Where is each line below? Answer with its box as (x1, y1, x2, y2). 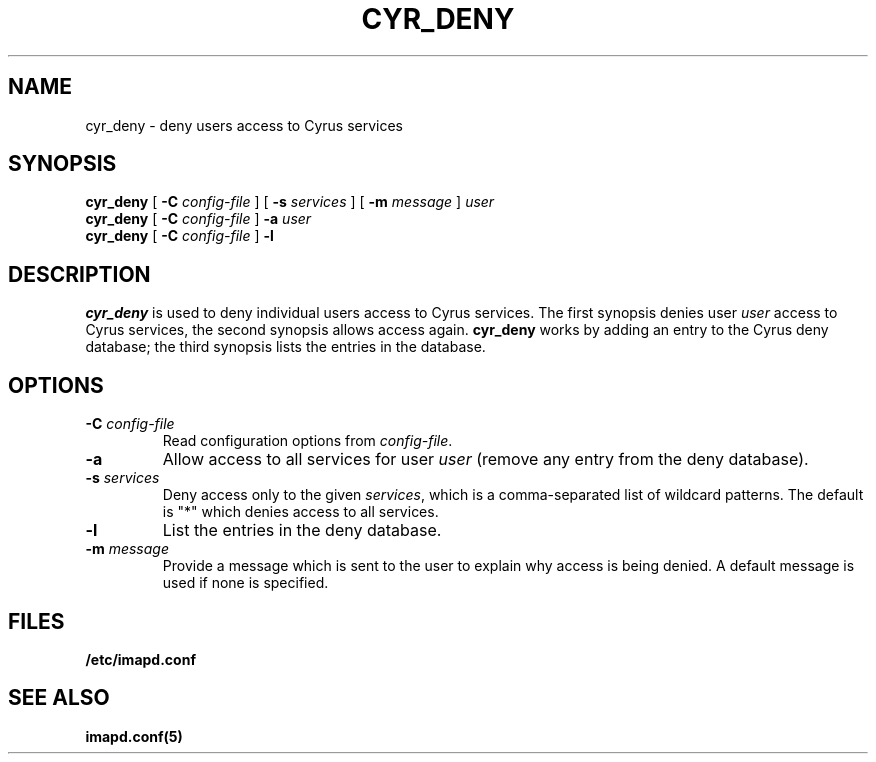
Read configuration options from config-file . (162, 432, 453, 450)
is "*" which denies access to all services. (162, 503, 439, 521)
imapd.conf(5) (85, 727, 183, 745)
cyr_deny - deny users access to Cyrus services (85, 116, 403, 134)
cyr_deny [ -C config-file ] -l (85, 227, 274, 245)
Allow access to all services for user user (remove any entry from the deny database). (162, 449, 809, 470)
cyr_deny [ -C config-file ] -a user (85, 210, 312, 228)
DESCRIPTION (8, 261, 151, 287)
